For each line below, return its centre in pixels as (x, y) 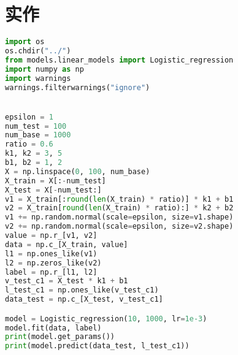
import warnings (38, 78)
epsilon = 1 (29, 117)
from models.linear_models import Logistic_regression (119, 60)
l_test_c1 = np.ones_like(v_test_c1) (82, 290)
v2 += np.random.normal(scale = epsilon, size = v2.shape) (119, 227)
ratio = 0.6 (29, 144)
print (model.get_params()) (60, 337)
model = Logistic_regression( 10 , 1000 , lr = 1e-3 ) (106, 319)
